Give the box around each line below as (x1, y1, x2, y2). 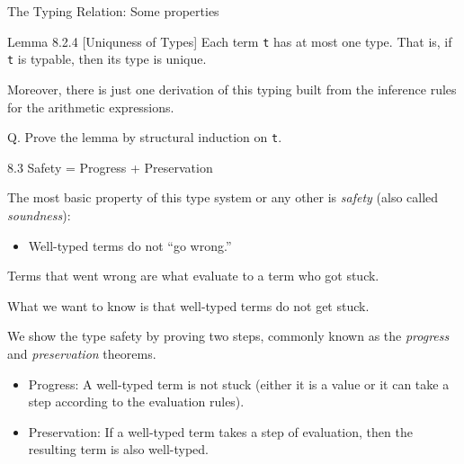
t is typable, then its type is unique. (7, 49, 207, 68)
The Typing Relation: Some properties (7, 2, 219, 20)
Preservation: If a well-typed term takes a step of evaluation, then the (28, 422, 413, 441)
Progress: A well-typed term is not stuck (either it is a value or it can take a (28, 374, 450, 393)
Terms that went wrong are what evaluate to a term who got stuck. (7, 266, 379, 285)
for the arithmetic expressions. (7, 97, 174, 116)
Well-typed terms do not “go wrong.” (28, 236, 232, 254)
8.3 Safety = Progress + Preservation (7, 157, 213, 176)
